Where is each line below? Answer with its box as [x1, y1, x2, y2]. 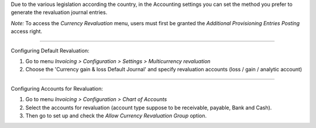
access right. [11, 28, 43, 35]
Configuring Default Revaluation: [11, 47, 90, 54]
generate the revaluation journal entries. [11, 9, 108, 16]
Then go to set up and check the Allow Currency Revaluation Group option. [25, 112, 207, 119]
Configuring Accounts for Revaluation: [11, 85, 104, 92]
